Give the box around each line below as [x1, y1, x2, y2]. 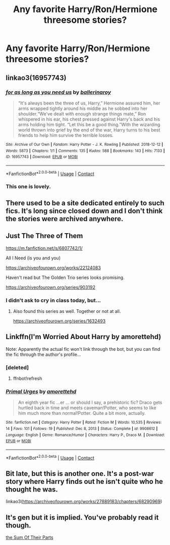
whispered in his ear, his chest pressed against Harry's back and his [18, 116, 160, 122]
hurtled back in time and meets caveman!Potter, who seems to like [18, 405, 156, 411]
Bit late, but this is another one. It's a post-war [6, 469, 154, 478]
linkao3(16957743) [6, 73, 67, 82]
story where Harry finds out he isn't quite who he [6, 477, 163, 485]
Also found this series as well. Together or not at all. [13, 308, 121, 314]
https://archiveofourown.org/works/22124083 [6, 264, 101, 270]
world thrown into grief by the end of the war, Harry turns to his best [18, 127, 160, 133]
